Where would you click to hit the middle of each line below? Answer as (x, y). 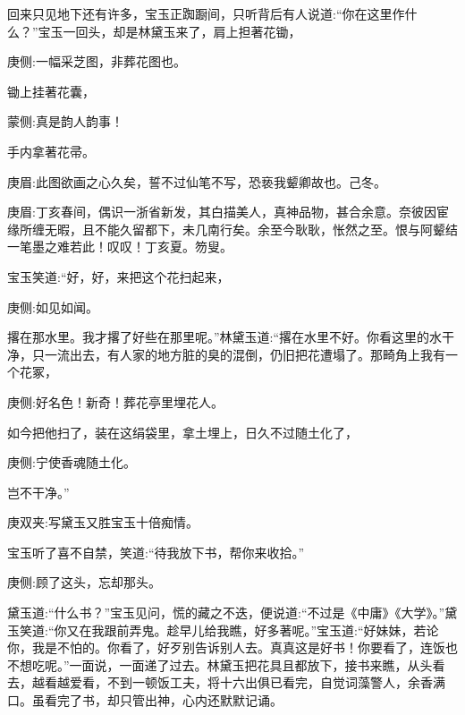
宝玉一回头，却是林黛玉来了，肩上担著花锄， (169, 31)
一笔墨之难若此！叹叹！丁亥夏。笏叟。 (120, 247)
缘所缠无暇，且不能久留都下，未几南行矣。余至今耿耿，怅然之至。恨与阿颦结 (232, 229)
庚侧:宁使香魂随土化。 (72, 462)
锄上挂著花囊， (51, 91)
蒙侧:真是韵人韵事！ (65, 121)
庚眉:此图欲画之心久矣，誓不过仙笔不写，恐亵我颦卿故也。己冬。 (197, 181)
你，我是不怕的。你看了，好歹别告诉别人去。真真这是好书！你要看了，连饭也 (232, 647)
